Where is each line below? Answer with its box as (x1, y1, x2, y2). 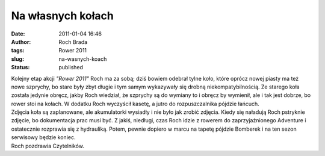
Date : (11, 30, 25, 37)
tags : (11, 47, 25, 54)
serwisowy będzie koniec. (11, 134, 76, 141)
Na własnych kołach (11, 9, 114, 22)
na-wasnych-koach (58, 55, 107, 63)
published (58, 64, 84, 71)
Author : (11, 38, 31, 45)
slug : (11, 55, 24, 63)
